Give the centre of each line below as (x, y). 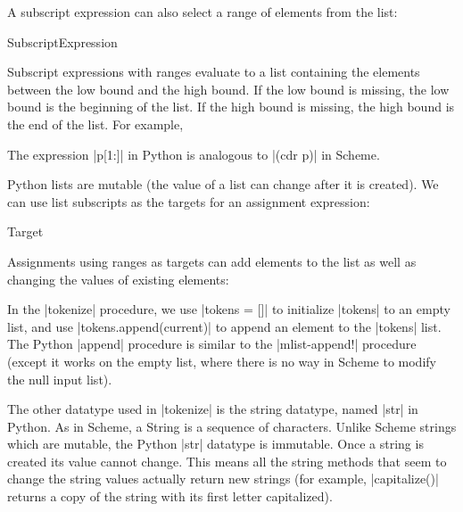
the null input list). (60, 379)
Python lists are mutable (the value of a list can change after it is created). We (223, 184)
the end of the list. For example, (95, 124)
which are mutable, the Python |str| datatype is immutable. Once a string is (215, 444)
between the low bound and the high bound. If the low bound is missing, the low (228, 89)
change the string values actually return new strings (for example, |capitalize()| (223, 479)
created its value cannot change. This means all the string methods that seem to (227, 461)
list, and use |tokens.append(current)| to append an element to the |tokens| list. (224, 326)
